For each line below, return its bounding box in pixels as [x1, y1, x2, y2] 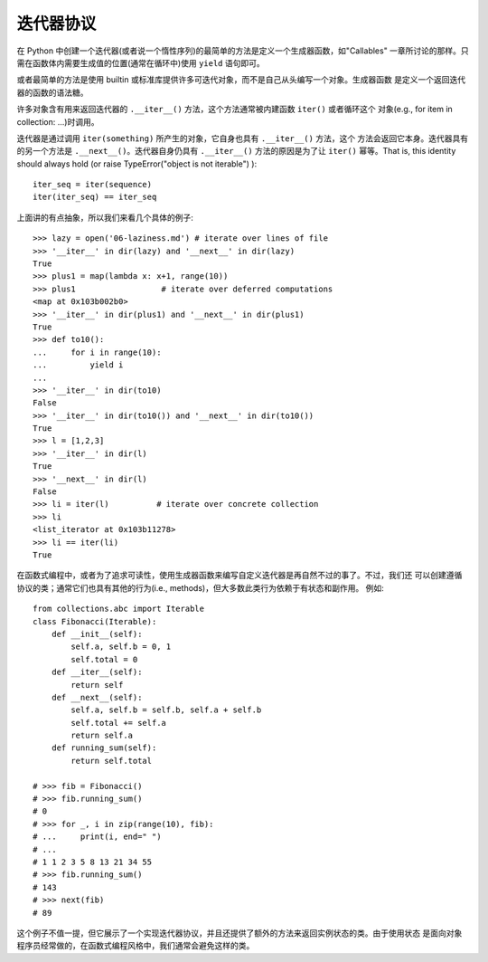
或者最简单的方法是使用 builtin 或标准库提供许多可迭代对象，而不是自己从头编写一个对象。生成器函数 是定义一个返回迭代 [16, 74, 465, 85]
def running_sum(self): [51, 743, 157, 753]
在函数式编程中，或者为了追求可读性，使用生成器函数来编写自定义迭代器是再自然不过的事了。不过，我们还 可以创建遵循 [16, 570, 463, 581]
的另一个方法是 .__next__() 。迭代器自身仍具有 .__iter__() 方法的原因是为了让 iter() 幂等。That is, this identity [16, 146, 456, 157]
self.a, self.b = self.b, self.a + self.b [70, 705, 262, 715]
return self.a [70, 730, 134, 741]
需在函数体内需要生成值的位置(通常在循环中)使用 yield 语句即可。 [16, 57, 266, 68]
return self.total [70, 756, 153, 766]
